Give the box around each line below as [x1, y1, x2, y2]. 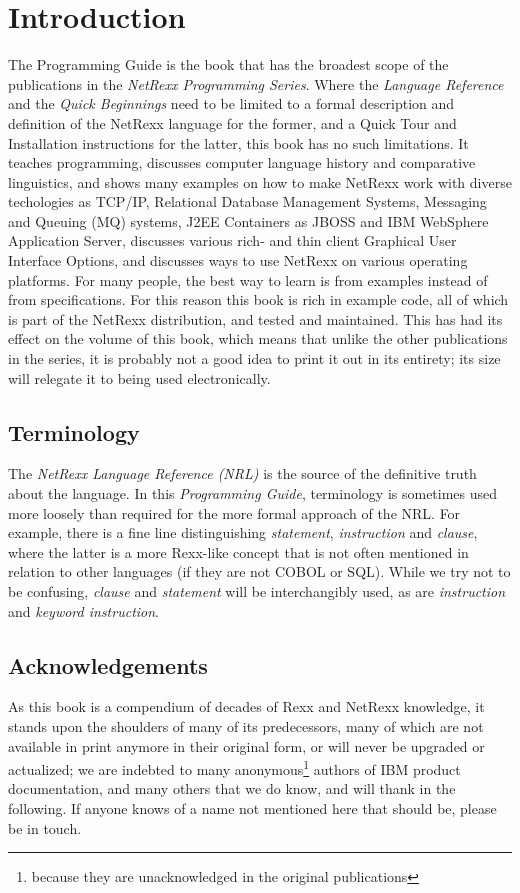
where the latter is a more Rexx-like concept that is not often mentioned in [8, 541, 469, 562]
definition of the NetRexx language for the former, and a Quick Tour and [8, 112, 457, 133]
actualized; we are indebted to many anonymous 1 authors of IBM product [8, 756, 461, 779]
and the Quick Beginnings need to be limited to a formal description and [8, 93, 455, 114]
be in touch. [8, 817, 82, 838]
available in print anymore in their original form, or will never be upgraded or [8, 735, 485, 756]
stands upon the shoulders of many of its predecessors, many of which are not [8, 715, 484, 736]
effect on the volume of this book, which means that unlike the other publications [8, 328, 508, 349]
